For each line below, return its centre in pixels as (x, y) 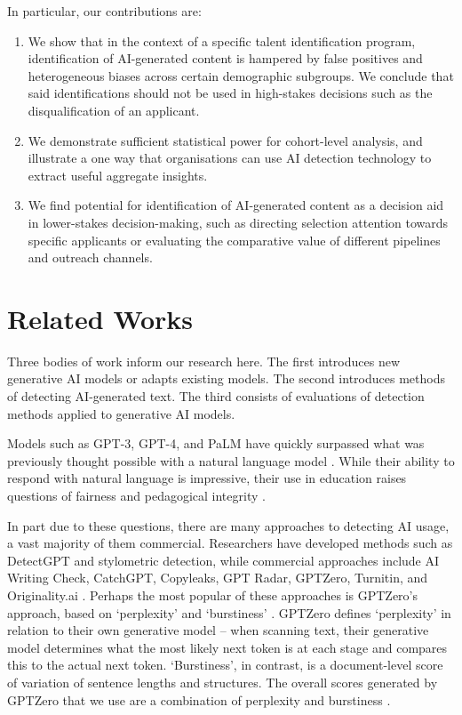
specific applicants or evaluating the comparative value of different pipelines (234, 240)
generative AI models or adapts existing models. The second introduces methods (226, 378)
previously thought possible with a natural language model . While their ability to (231, 460)
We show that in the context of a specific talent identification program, (222, 40)
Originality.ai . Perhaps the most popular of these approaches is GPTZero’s (213, 594)
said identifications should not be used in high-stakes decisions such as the (230, 93)
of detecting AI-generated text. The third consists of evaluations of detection (216, 396)
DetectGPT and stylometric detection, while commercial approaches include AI (223, 560)
